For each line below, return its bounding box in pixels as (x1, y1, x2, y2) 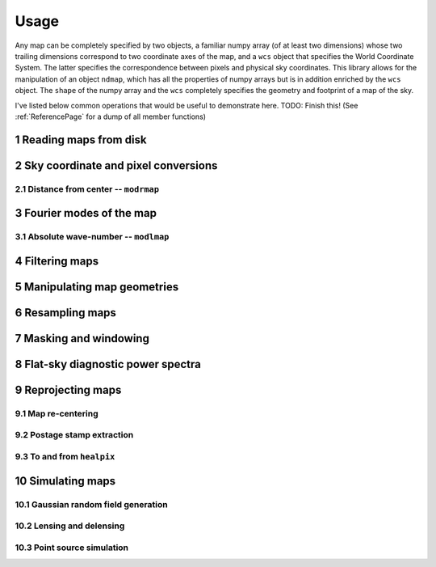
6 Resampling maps (15, 306, 117, 319)
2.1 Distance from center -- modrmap (15, 183, 160, 194)
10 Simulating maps (15, 474, 116, 488)
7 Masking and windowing (15, 332, 149, 345)
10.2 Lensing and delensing (15, 520, 125, 531)
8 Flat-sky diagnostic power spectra (15, 357, 202, 371)
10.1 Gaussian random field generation (15, 498, 169, 510)
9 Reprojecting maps (15, 383, 122, 396)
